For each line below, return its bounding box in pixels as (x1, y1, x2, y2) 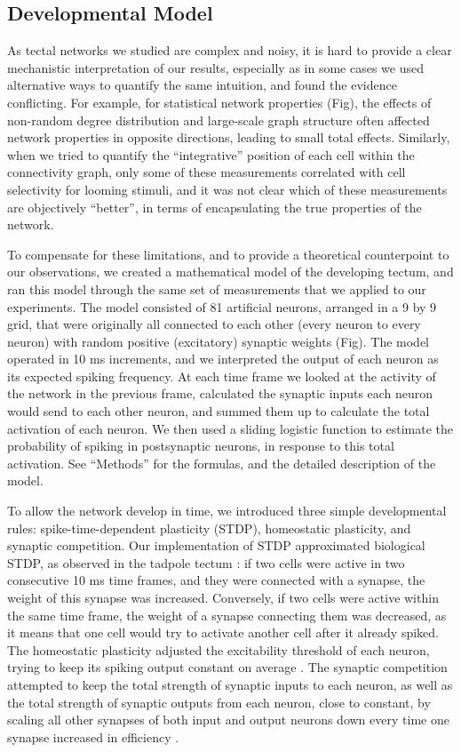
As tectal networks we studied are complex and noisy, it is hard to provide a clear (7, 41, 452, 60)
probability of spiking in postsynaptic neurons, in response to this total (7, 436, 394, 455)
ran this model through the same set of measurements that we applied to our (7, 279, 426, 298)
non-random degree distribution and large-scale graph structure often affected (7, 110, 430, 129)
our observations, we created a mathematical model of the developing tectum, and (7, 262, 454, 281)
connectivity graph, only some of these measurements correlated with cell (7, 163, 406, 181)
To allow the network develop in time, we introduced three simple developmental (7, 501, 447, 520)
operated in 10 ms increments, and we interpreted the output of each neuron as (7, 349, 439, 368)
